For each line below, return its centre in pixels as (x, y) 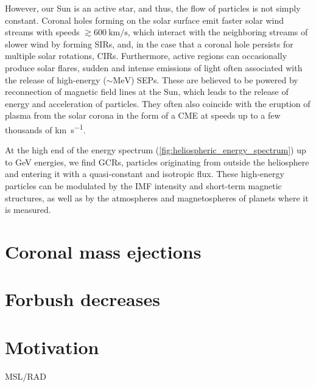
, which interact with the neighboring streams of (218, 32)
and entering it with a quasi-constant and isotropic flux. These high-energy (145, 174)
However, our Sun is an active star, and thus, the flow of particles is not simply (153, 8)
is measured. (28, 210)
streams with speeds (42, 32)
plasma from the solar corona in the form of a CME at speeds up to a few (143, 115)
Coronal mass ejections (103, 251)
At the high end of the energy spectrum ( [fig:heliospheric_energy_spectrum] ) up (156, 150)
